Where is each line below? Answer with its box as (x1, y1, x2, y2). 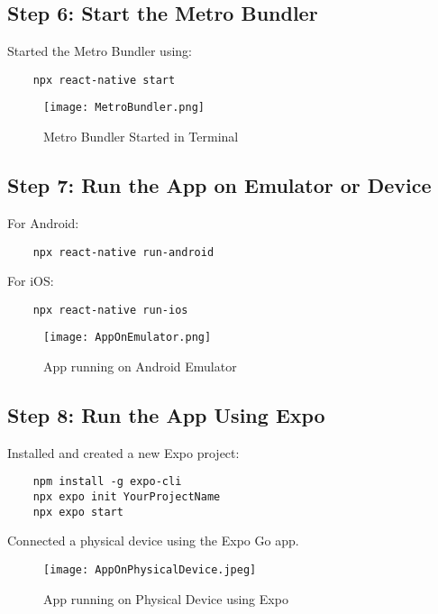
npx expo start (32, 505, 123, 518)
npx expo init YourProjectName (32, 490, 221, 504)
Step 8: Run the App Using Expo (7, 401, 325, 429)
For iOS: (7, 271, 54, 290)
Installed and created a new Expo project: (7, 443, 240, 462)
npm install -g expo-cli (32, 475, 182, 489)
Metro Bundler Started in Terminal (43, 127, 239, 146)
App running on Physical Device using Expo (43, 589, 288, 608)
